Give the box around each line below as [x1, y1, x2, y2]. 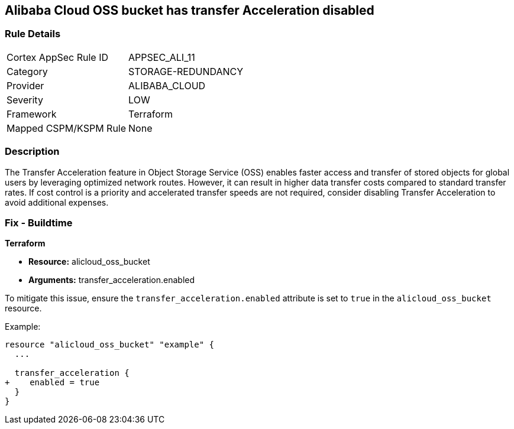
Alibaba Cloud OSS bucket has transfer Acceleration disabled [5, 3, 374, 18]
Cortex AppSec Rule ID [7, 51, 109, 63]
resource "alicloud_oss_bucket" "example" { [5, 340, 215, 350]
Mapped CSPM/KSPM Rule [7, 122, 127, 134]
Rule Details [5, 28, 61, 40]
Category [7, 65, 48, 77]
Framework [7, 108, 57, 120]
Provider [7, 79, 44, 92]
